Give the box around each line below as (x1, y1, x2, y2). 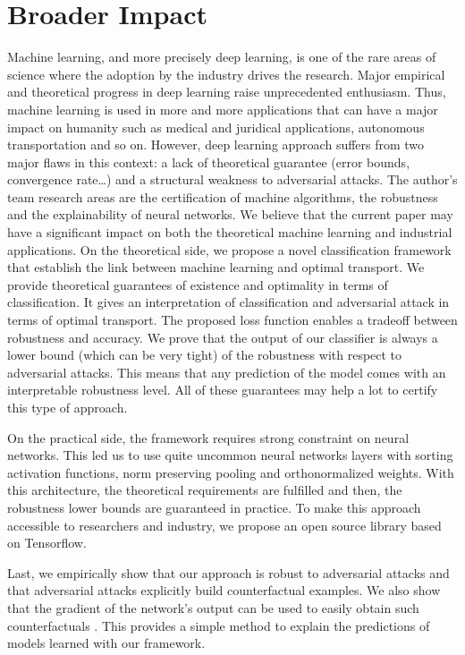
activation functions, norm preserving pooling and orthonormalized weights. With (7, 463, 454, 481)
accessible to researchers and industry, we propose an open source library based (7, 515, 442, 534)
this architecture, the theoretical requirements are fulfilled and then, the (7, 481, 402, 499)
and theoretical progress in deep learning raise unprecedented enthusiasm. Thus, (7, 82, 446, 101)
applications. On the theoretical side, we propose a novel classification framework (7, 240, 452, 259)
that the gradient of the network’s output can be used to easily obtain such (7, 598, 419, 617)
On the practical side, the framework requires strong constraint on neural (7, 428, 410, 447)
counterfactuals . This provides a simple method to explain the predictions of (7, 616, 430, 634)
